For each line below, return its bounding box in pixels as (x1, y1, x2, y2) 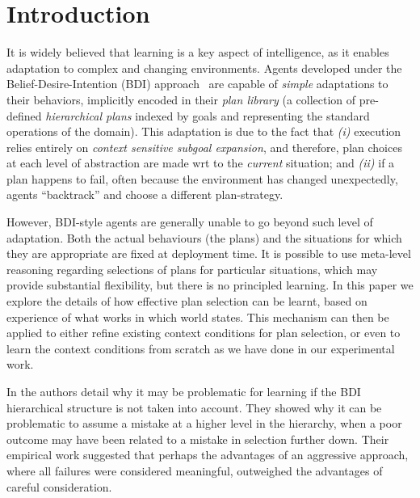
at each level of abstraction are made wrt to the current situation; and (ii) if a (6, 154, 395, 171)
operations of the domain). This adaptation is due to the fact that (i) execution (6, 123, 401, 140)
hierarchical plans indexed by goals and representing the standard (45, 107, 370, 124)
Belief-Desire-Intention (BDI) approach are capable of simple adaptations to (6, 75, 388, 92)
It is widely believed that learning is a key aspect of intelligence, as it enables (6, 44, 389, 61)
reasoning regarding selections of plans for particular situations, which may (6, 260, 378, 277)
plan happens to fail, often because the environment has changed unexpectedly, (6, 170, 398, 187)
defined (6, 107, 42, 124)
